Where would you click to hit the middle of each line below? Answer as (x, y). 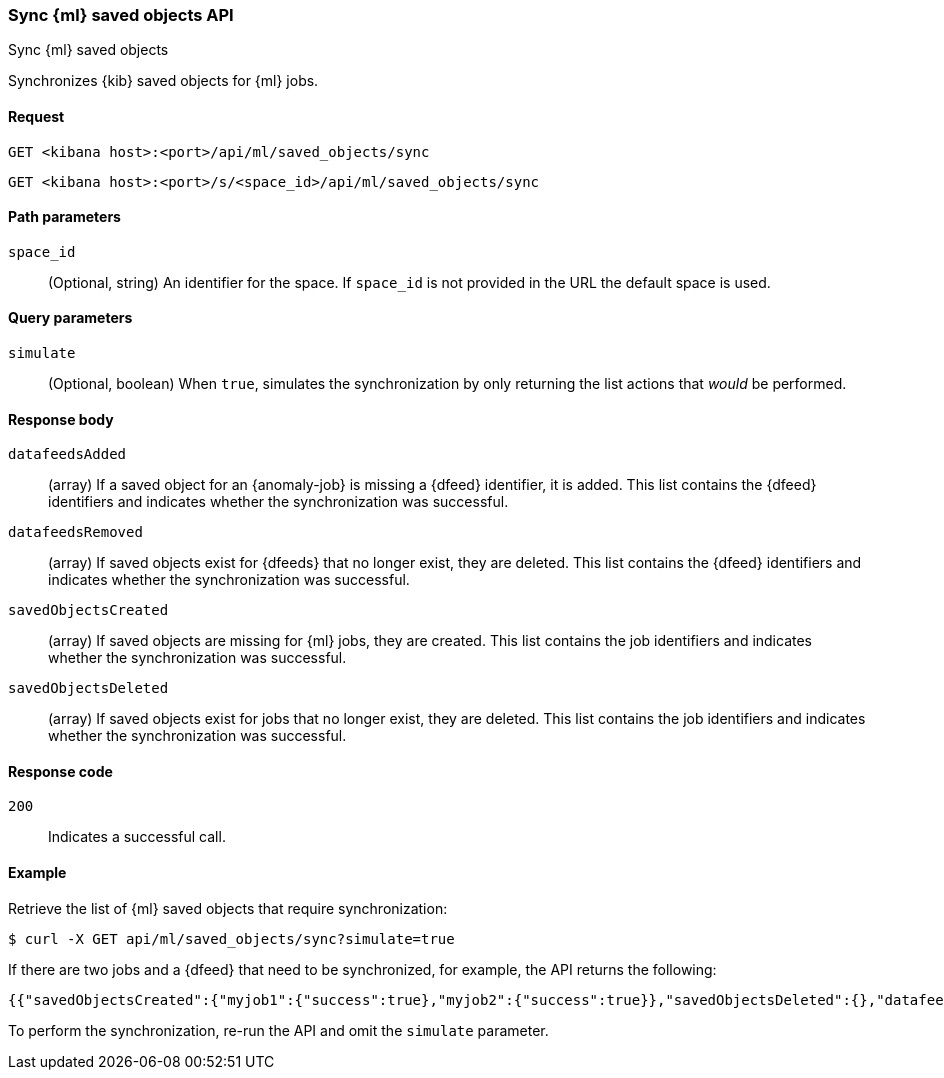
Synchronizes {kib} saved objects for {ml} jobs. (163, 81)
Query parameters (70, 318)
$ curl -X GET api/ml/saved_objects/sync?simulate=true (231, 938)
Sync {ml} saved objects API (121, 15)
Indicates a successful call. (137, 837)
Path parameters (64, 217)
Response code (60, 771)
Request (36, 116)
